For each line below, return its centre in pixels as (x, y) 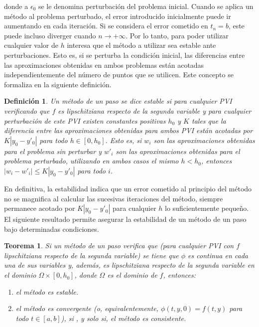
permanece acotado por (40, 208)
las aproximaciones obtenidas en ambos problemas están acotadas (104, 65)
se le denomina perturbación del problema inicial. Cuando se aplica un (146, 6)
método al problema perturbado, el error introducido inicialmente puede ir (118, 16)
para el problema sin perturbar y (53, 151)
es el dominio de (132, 275)
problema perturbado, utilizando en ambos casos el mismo (91, 161)
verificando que (27, 110)
